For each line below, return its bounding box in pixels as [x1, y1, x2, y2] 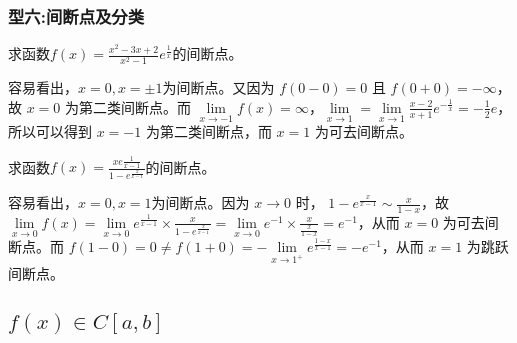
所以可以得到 [8, 121, 92, 142]
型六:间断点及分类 [8, 3, 145, 28]
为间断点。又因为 [162, 77, 275, 98]
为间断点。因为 [151, 192, 250, 213]
